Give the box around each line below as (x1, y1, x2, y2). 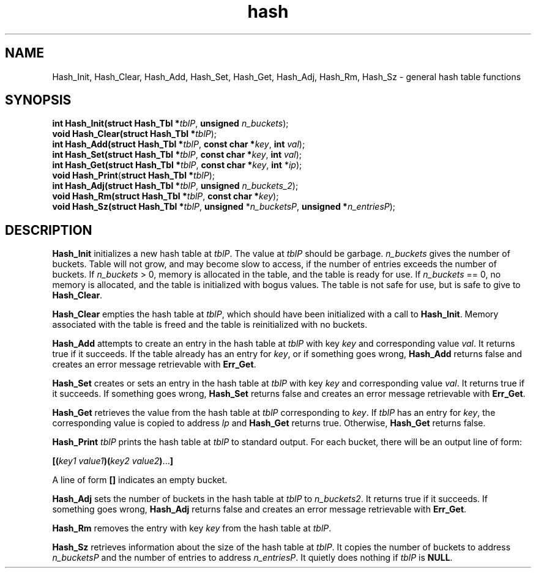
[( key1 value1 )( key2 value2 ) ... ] (52, 456, 173, 467)
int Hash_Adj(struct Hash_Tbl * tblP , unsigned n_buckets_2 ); (52, 180, 299, 191)
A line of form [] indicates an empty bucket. (52, 475, 228, 486)
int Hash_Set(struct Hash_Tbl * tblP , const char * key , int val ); (52, 149, 302, 160)
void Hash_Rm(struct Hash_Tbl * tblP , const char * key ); (52, 191, 279, 202)
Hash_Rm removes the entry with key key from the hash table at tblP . (52, 523, 332, 534)
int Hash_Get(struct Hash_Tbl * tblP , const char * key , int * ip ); (52, 160, 302, 171)
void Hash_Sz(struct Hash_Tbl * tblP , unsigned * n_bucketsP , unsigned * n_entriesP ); (52, 201, 396, 212)
